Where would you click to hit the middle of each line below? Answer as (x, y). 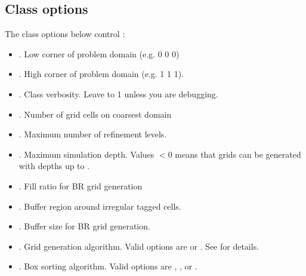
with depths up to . (54, 166)
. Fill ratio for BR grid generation (81, 185)
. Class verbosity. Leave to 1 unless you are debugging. (118, 93)
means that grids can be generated (238, 154)
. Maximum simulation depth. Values (86, 154)
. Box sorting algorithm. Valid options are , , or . (108, 266)
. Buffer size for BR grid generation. (84, 226)
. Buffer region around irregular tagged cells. (100, 206)
